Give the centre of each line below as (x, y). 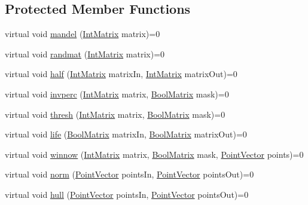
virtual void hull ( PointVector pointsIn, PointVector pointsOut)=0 (127, 194)
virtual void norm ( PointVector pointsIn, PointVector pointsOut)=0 (129, 174)
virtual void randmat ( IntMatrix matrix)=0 (85, 53)
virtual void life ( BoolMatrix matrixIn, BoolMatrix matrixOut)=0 (126, 134)
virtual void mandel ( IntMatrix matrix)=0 (83, 34)
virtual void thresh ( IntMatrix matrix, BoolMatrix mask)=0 (115, 114)
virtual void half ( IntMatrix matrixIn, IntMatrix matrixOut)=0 (121, 74)
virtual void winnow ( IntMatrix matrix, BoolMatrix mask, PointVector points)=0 (154, 154)
